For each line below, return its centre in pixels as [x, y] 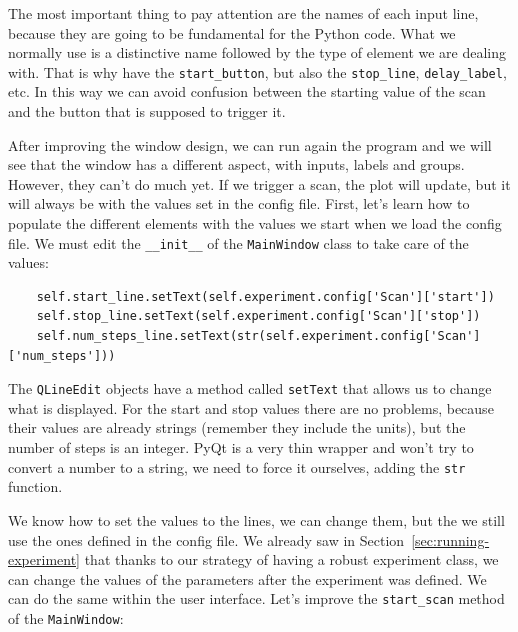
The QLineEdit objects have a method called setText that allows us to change [250, 388]
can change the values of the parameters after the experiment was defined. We [247, 578]
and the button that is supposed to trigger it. [147, 111]
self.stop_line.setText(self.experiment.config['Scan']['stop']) [258, 316]
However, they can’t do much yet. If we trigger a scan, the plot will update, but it [259, 183]
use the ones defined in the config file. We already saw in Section [206, 539]
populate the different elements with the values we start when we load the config [255, 223]
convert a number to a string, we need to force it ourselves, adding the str [237, 466]
